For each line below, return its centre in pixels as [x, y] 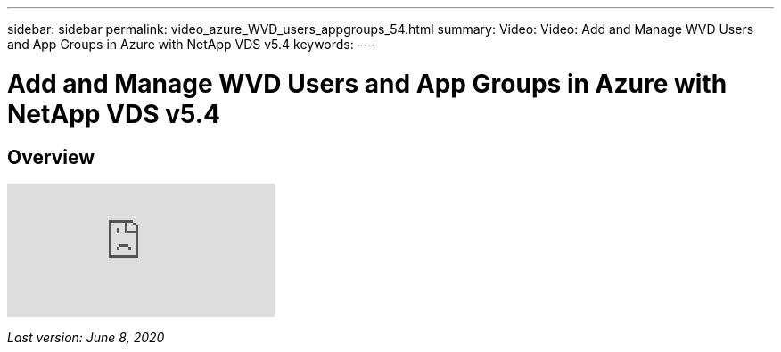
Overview [51, 157]
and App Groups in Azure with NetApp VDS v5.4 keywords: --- [191, 44]
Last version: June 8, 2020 [86, 337]
